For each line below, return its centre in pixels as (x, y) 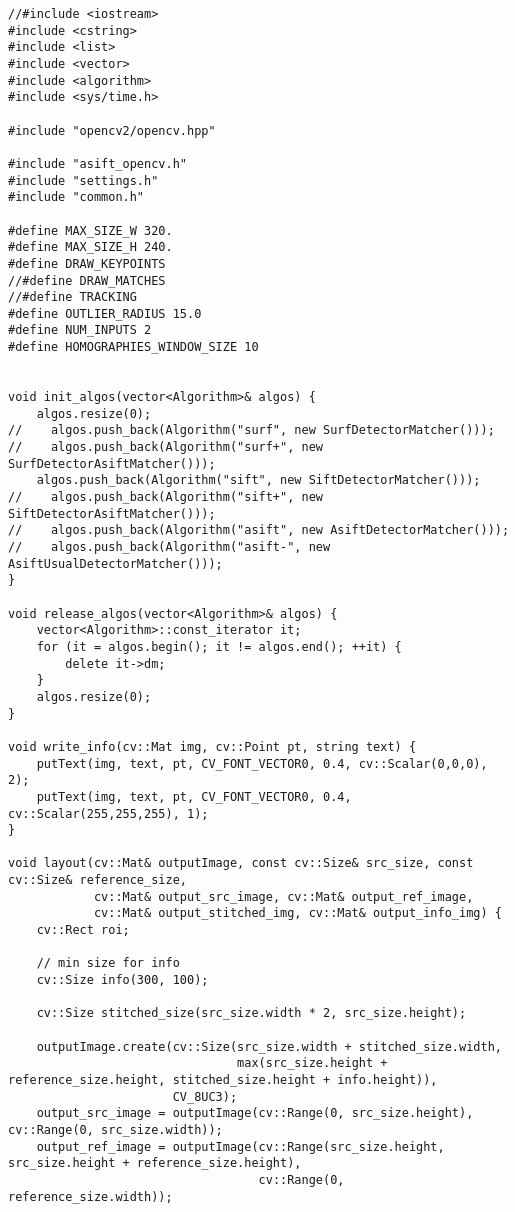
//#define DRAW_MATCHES (87, 280)
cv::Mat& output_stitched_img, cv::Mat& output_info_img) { (297, 913)
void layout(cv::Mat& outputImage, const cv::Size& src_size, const (241, 863)
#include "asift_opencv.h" (97, 163)
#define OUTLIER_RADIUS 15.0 (105, 313)
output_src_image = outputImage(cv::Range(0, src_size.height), (255, 1113)
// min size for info (108, 963)
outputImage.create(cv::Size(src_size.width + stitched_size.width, (269, 1046)
